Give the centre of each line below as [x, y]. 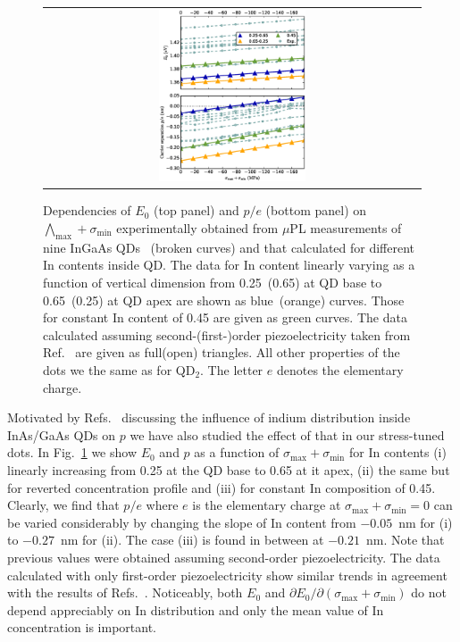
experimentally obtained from [197, 228]
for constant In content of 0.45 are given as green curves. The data [225, 317]
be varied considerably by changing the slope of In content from [182, 522]
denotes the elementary [340, 369]
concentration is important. [82, 627]
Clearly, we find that [63, 505]
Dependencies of [87, 210]
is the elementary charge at [267, 505]
